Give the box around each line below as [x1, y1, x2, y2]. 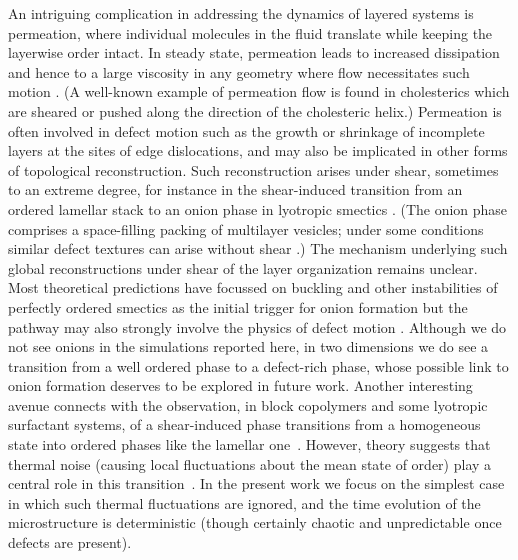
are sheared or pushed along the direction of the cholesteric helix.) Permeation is [8, 100, 502, 121]
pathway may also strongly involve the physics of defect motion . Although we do [8, 316, 507, 337]
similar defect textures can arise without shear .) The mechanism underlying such [8, 238, 508, 259]
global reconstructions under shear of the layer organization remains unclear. [8, 257, 478, 278]
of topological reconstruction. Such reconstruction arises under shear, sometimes [8, 159, 499, 180]
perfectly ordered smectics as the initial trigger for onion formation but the [8, 296, 468, 317]
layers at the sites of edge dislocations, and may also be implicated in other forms [8, 140, 508, 161]
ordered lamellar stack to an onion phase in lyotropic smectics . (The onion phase [8, 198, 508, 219]
